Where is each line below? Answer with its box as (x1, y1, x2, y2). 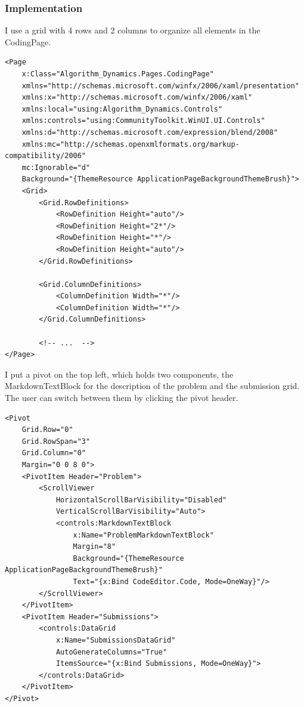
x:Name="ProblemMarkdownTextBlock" (73, 530, 214, 539)
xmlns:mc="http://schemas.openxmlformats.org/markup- (21, 140, 240, 149)
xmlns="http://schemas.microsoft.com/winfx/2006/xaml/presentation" (21, 81, 299, 90)
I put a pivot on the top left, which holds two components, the (5, 368, 234, 380)
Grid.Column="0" (21, 449, 86, 458)
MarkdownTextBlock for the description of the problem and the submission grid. (5, 379, 300, 392)
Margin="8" (73, 542, 116, 551)
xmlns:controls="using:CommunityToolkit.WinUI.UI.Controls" (21, 116, 265, 125)
